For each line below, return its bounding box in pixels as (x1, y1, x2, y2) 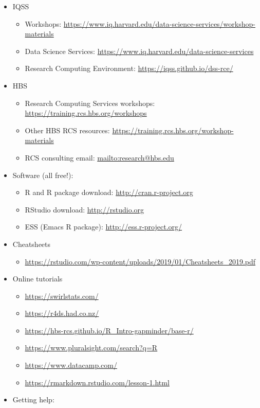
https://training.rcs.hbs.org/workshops (25, 108, 147, 118)
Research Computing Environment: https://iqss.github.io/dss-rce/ (25, 63, 233, 74)
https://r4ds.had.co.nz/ (25, 308, 99, 318)
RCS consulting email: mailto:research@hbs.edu (25, 152, 174, 163)
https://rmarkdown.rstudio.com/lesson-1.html (25, 377, 170, 387)
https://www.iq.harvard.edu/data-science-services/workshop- (63, 18, 255, 29)
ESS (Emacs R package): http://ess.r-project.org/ (25, 221, 182, 232)
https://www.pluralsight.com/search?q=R (25, 342, 158, 353)
